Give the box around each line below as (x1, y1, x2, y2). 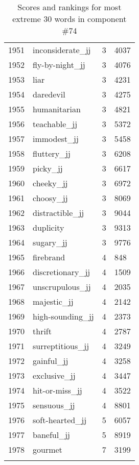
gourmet (33, 444, 62, 455)
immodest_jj (33, 133, 79, 144)
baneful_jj (33, 429, 70, 440)
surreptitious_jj (33, 340, 89, 352)
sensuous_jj (33, 399, 75, 411)
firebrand (33, 251, 65, 263)
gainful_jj (33, 355, 68, 366)
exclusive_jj (33, 370, 76, 381)
